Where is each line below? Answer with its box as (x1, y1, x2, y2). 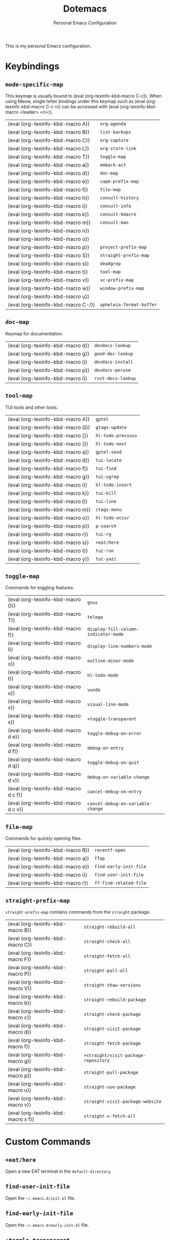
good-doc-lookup (94, 351, 134, 357)
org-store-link (100, 145, 137, 151)
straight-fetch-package (83, 1041, 141, 1046)
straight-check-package (83, 1011, 141, 1017)
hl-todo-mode (87, 672, 119, 678)
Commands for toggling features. (5, 585, 74, 591)
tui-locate (95, 457, 122, 463)
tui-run (95, 547, 114, 553)
